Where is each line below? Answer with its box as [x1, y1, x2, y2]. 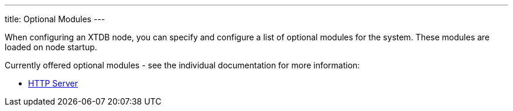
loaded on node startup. [5, 42, 97, 52]
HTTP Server [28, 78, 78, 88]
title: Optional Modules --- [5, 14, 105, 24]
